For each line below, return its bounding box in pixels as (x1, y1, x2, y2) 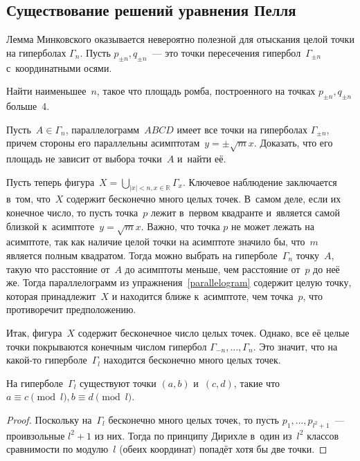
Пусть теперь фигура (6, 174, 95, 189)
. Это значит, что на (253, 339, 338, 353)
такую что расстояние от (6, 261, 110, 276)
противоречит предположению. (6, 302, 136, 317)
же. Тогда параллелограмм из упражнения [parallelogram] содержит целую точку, (6, 275, 352, 290)
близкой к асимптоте (6, 218, 95, 233)
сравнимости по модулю (6, 442, 109, 456)
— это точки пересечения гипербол (152, 45, 301, 59)
